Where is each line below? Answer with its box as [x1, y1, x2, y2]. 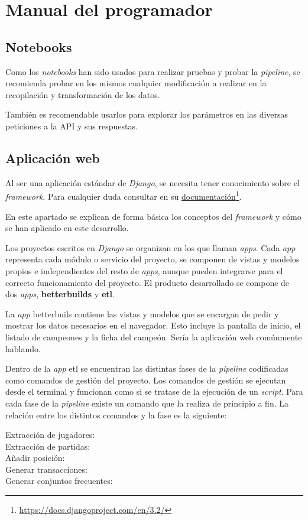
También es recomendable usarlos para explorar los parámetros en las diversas [5, 108, 288, 121]
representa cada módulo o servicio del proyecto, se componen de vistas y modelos [5, 253, 300, 265]
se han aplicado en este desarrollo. [5, 222, 129, 234]
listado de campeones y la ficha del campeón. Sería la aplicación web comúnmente [5, 330, 302, 343]
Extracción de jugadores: [5, 428, 95, 441]
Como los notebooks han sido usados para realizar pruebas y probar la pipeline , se [5, 65, 300, 77]
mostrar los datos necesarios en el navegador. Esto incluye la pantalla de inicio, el [5, 319, 301, 331]
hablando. [5, 342, 41, 355]
